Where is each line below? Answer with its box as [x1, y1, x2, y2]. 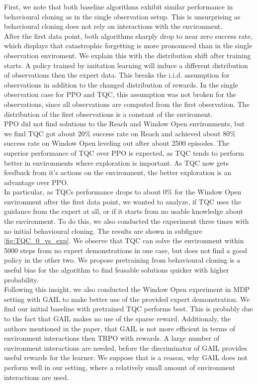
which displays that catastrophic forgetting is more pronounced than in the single [4, 40, 253, 51]
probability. [4, 274, 39, 285]
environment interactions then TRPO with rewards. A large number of [4, 333, 220, 343]
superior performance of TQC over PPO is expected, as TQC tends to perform [4, 147, 244, 158]
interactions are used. [4, 372, 69, 382]
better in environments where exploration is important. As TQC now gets [4, 157, 229, 168]
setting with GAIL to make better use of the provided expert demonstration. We [4, 293, 250, 304]
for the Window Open [174, 187, 242, 197]
